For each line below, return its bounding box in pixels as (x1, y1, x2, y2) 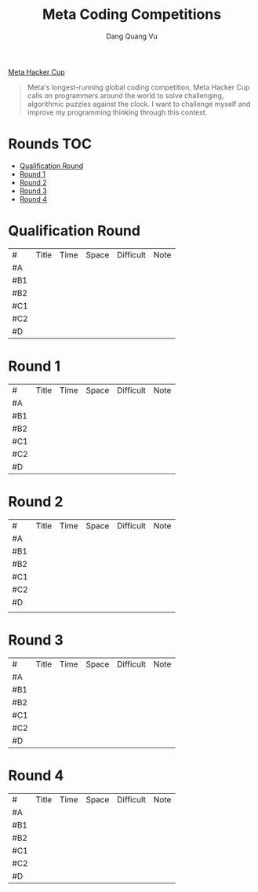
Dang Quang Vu (105, 31, 158, 41)
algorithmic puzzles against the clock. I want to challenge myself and (27, 99, 251, 108)
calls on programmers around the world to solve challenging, (27, 90, 224, 100)
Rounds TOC (8, 135, 93, 153)
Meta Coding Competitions (42, 5, 222, 24)
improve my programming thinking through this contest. (27, 108, 208, 117)
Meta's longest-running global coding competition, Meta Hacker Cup (27, 82, 250, 92)
